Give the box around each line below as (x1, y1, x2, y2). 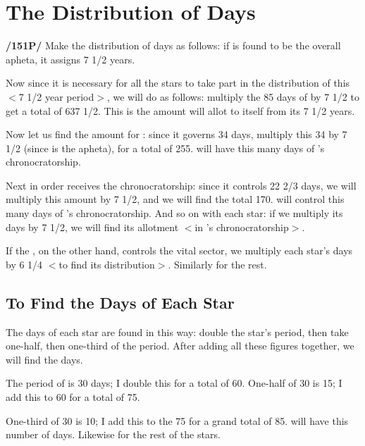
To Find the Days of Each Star (6, 291, 235, 313)
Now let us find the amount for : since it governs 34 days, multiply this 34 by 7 (6, 127, 347, 142)
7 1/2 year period (18, 89, 94, 104)
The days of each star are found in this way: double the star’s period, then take (6, 324, 349, 339)
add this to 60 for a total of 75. (6, 390, 140, 404)
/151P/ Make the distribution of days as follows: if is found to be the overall (6, 38, 341, 53)
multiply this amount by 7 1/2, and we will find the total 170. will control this (6, 192, 345, 206)
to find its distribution (58, 256, 155, 271)
